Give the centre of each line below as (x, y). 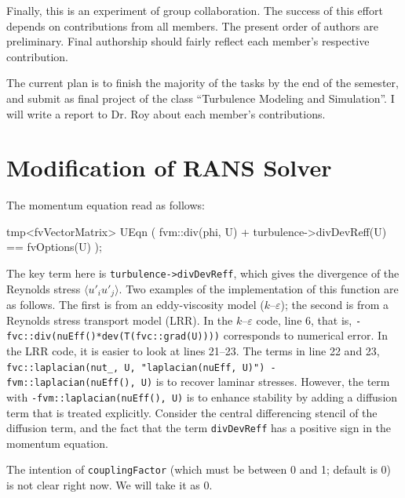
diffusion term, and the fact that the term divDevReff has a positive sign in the (199, 428)
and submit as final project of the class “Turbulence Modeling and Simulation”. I (201, 98)
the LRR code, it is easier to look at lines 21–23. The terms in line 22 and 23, (193, 351)
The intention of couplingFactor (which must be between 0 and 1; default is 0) (199, 469)
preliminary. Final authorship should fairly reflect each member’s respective (188, 41)
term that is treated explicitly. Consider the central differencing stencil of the (192, 412)
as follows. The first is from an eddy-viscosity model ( (135, 305)
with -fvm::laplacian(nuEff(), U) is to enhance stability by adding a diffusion (202, 396)
